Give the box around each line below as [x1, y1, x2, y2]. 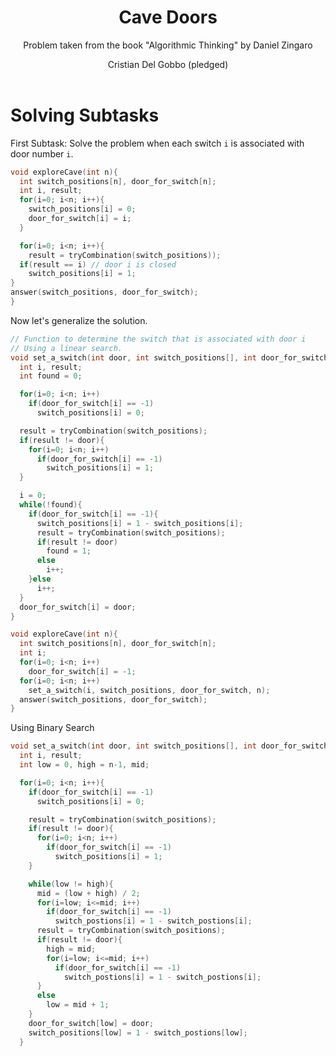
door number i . [10, 147, 74, 160]
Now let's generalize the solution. [10, 314, 148, 326]
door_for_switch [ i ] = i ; [28, 214, 132, 224]
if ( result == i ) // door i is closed [19, 259, 177, 270]
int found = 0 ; [19, 371, 83, 381]
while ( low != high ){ [28, 879, 114, 889]
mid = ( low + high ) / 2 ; [36, 888, 141, 898]
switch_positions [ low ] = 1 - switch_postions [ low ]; [28, 1027, 248, 1038]
